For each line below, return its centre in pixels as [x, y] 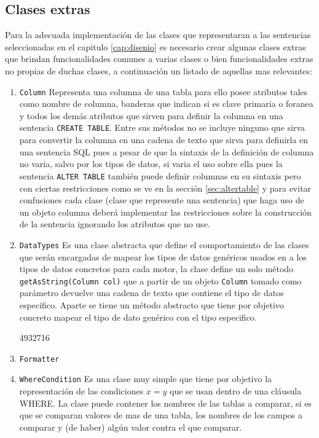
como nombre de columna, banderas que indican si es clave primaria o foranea [166, 104]
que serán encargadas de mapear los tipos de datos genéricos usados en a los [163, 256]
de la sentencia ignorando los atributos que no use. [115, 224]
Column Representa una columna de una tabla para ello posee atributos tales [163, 91]
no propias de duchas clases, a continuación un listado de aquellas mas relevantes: [159, 70]
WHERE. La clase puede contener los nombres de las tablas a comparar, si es [165, 403]
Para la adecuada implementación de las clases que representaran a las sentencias [158, 35]
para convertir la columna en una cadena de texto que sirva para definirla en [164, 140]
